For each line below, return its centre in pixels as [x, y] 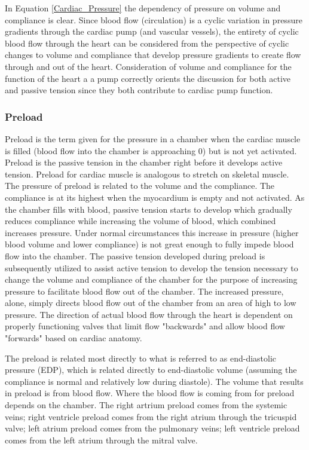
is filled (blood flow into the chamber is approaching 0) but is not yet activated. [151, 150]
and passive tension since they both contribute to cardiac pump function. [139, 90]
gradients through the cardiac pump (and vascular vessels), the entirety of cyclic [152, 31]
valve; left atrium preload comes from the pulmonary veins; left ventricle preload [152, 428]
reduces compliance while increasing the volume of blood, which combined [140, 221]
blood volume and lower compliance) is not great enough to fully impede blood [149, 244]
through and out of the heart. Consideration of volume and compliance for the [148, 66]
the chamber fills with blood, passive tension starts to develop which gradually [149, 209]
